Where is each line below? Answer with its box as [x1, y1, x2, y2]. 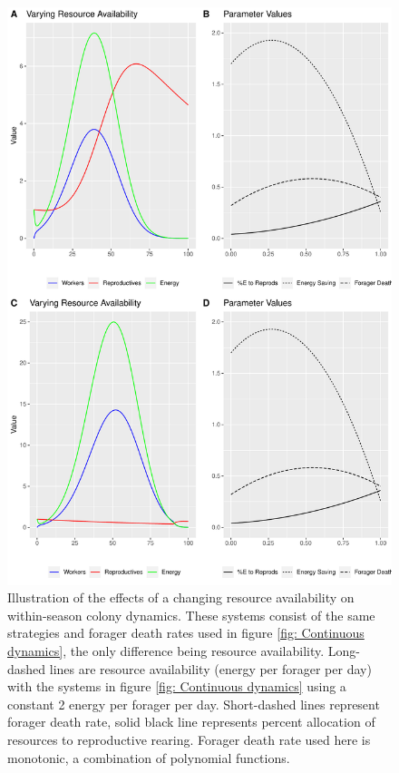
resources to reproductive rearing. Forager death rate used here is [7, 729, 371, 749]
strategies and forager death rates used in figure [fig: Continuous [7, 623, 365, 642]
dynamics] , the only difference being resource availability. [7, 641, 325, 660]
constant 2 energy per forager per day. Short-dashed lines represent [7, 694, 380, 713]
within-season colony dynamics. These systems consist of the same [7, 605, 375, 624]
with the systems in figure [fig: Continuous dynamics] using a [7, 677, 346, 696]
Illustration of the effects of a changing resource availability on [7, 588, 355, 607]
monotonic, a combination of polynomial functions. [7, 748, 290, 767]
